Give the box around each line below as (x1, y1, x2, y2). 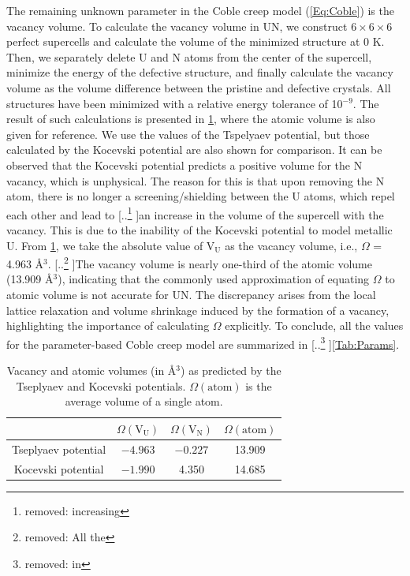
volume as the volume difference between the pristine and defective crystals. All (6, 79, 391, 95)
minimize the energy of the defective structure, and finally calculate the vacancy (6, 64, 393, 80)
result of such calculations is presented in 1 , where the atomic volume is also (6, 110, 375, 127)
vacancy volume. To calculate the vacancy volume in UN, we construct (6, 17, 348, 34)
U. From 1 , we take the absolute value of (6, 237, 203, 253)
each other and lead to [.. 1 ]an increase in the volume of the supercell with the (6, 204, 384, 223)
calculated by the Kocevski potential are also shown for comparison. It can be (6, 141, 382, 158)
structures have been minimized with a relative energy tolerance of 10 (6, 95, 343, 111)
